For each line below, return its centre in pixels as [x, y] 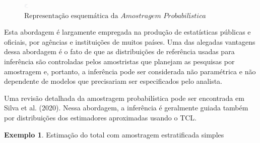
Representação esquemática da [71, 16]
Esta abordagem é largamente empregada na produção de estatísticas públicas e [127, 32]
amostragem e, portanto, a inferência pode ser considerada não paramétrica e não [130, 71]
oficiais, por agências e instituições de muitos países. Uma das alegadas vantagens [130, 41]
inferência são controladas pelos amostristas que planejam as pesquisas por [119, 61]
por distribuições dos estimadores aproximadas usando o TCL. [101, 117]
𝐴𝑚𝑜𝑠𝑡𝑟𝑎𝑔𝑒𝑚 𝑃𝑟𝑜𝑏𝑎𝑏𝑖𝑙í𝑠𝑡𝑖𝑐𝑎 [163, 16]
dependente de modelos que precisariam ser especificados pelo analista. [113, 81]
